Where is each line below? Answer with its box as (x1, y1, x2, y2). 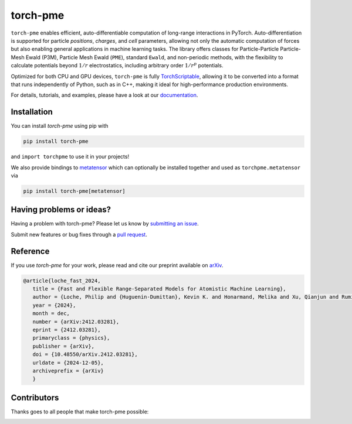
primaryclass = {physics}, (32, 334, 110, 341)
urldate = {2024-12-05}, (32, 359, 104, 366)
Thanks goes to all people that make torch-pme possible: (11, 408, 149, 415)
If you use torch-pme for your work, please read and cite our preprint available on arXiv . (11, 261, 224, 269)
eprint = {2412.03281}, (32, 327, 101, 333)
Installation (11, 107, 53, 117)
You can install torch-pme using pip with (11, 122, 109, 129)
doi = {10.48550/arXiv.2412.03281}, (32, 351, 138, 358)
